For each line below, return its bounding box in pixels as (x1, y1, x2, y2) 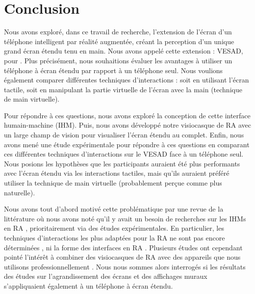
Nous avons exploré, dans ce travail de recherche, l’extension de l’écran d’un (4, 27, 232, 37)
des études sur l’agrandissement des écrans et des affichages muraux (4, 271, 207, 281)
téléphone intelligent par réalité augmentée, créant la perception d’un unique (4, 36, 234, 46)
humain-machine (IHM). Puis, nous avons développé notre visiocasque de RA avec (4, 120, 252, 130)
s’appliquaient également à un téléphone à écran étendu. (4, 280, 173, 291)
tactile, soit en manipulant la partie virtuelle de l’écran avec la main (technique (4, 84, 242, 94)
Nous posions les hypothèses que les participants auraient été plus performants (4, 158, 240, 168)
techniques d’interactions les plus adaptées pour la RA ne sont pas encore (4, 233, 225, 242)
